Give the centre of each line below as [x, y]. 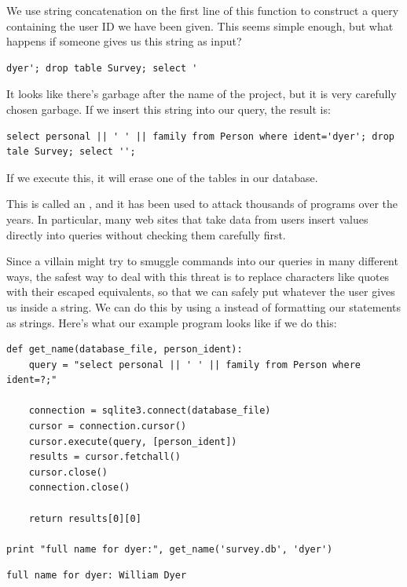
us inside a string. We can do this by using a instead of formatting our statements [204, 306]
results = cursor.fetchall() [104, 457]
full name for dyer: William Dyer [97, 576]
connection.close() [79, 488]
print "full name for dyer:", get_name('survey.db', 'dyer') [170, 549]
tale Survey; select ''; [71, 152]
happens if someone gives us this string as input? [124, 41]
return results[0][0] [85, 518]
